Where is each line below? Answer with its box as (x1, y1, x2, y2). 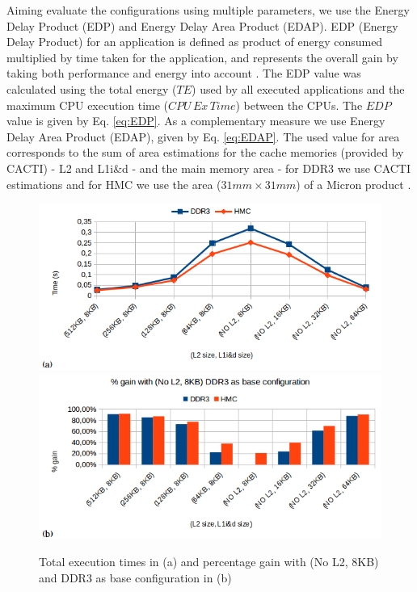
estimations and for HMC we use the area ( (6, 175, 221, 192)
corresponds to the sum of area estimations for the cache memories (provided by (6, 144, 404, 161)
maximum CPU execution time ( (6, 96, 169, 113)
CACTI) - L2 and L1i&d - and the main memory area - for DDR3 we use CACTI (6, 159, 411, 176)
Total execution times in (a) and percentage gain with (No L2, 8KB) (39, 552, 379, 569)
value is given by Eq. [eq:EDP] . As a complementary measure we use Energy (6, 112, 385, 129)
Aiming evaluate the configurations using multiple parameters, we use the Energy (6, 2, 410, 18)
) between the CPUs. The (235, 96, 363, 113)
